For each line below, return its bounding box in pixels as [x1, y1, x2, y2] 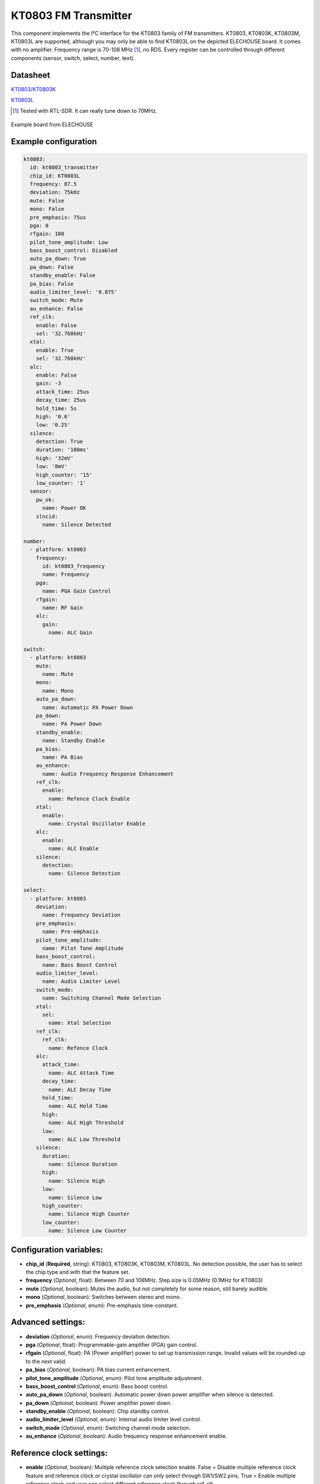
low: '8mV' [36, 463, 68, 470]
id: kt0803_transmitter [30, 164, 99, 171]
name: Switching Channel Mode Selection [42, 995, 161, 1001]
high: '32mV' [36, 455, 74, 461]
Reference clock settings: [11, 1448, 108, 1458]
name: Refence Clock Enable [48, 795, 130, 802]
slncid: [36, 513, 59, 519]
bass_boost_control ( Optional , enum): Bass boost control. [25, 1382, 169, 1390]
